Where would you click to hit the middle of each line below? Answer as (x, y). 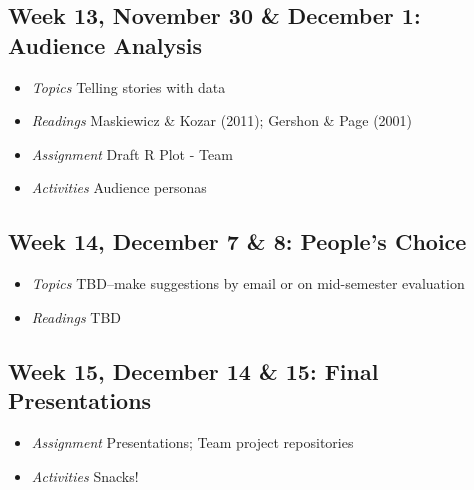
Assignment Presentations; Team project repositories (192, 441)
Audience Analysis (105, 44)
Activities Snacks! (85, 475)
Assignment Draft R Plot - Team (132, 153)
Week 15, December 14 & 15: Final (193, 370)
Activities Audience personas (119, 187)
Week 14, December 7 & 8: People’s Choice (237, 241)
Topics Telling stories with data (128, 86)
